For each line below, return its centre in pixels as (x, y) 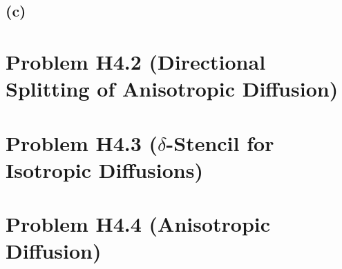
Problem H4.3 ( (82, 142)
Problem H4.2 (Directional (136, 61)
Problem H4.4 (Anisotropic (138, 224)
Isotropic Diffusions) (104, 169)
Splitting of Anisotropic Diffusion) (172, 89)
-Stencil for (220, 142)
